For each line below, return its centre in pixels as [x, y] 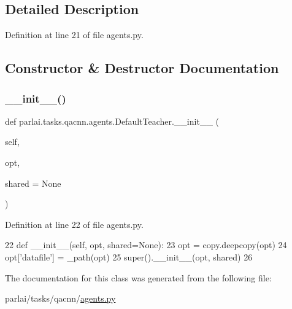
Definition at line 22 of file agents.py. [74, 224]
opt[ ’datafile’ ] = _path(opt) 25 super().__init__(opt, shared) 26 [129, 256]
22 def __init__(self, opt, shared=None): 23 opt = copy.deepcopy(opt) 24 [146, 245]
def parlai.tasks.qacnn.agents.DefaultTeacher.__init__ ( [112, 121]
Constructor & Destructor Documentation [142, 68]
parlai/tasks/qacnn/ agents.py [60, 298]
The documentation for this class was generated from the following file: [138, 277]
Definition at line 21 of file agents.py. [74, 35]
